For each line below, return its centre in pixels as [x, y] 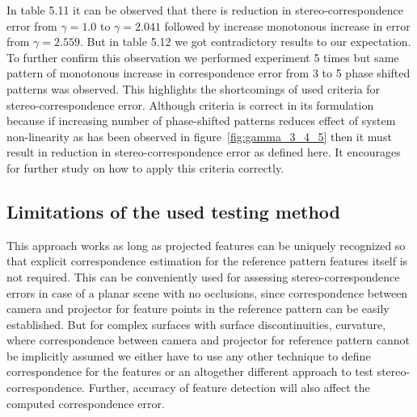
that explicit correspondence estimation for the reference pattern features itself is [207, 261]
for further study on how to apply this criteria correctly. [145, 167]
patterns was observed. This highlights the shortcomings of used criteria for [194, 88]
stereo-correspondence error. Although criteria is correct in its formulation [190, 104]
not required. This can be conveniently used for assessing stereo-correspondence [203, 276]
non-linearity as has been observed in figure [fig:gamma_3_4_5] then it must [199, 136]
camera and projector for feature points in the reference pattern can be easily [198, 309]
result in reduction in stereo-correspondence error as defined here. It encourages [204, 152]
